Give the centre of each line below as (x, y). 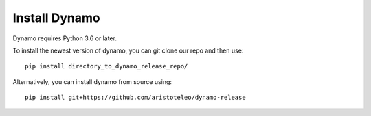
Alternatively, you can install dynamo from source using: (92, 81)
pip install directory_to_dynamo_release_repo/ (106, 66)
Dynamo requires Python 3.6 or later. (65, 38)
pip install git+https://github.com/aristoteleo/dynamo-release (136, 98)
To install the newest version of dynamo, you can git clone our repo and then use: (128, 50)
